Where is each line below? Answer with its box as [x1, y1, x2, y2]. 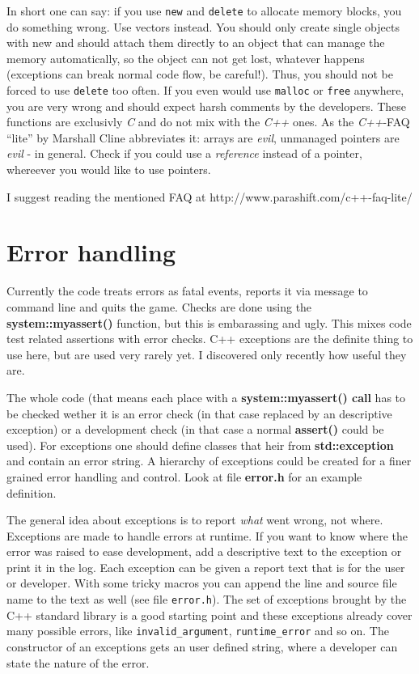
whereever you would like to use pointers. [6, 161, 211, 178]
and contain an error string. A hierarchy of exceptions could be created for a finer [6, 452, 412, 469]
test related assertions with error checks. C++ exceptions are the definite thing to [6, 330, 413, 347]
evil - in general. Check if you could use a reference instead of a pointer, [6, 145, 362, 162]
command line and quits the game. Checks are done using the [6, 298, 312, 315]
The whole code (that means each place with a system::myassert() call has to [6, 388, 406, 405]
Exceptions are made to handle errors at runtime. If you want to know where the [6, 527, 408, 544]
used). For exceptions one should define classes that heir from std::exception [6, 436, 394, 453]
